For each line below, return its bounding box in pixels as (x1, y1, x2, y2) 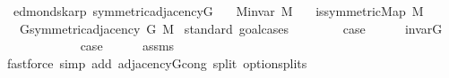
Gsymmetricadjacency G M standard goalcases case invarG (19, 19, 443, 37)
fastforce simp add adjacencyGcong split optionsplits (6, 53, 307, 72)
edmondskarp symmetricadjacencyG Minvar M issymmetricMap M (13, 2, 424, 19)
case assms (80, 36, 175, 55)
